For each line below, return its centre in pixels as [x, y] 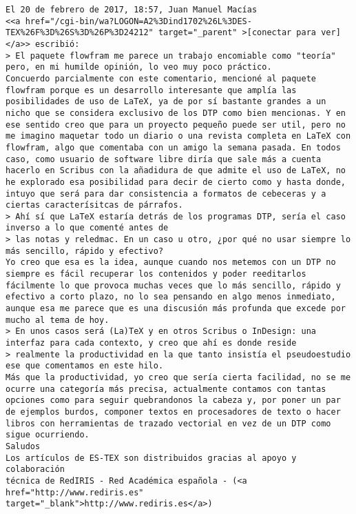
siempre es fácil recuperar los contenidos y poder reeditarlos [156, 274]
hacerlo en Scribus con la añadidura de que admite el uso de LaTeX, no [176, 171]
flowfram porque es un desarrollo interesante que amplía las [151, 90]
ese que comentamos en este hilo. [85, 366]
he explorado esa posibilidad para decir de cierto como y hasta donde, [176, 182]
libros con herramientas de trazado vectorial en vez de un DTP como [168, 423]
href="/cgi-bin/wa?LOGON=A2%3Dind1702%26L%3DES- [138, 21]
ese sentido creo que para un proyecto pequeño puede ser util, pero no [176, 125]
